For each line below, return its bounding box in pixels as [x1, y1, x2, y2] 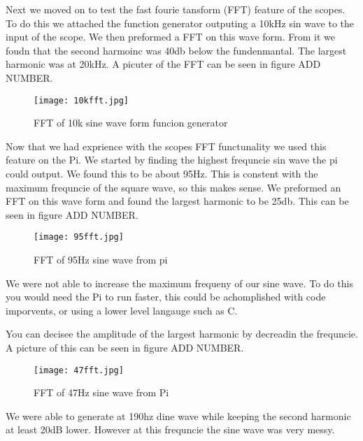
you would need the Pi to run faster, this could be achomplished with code [6, 289, 326, 304]
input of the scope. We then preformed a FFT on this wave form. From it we [6, 29, 336, 44]
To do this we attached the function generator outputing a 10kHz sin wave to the [6, 15, 354, 30]
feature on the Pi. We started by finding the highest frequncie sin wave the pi [6, 152, 338, 167]
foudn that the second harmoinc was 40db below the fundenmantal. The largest [6, 43, 347, 57]
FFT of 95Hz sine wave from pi [34, 252, 168, 267]
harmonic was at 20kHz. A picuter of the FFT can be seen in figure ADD [6, 57, 321, 71]
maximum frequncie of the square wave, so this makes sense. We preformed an [6, 180, 341, 194]
